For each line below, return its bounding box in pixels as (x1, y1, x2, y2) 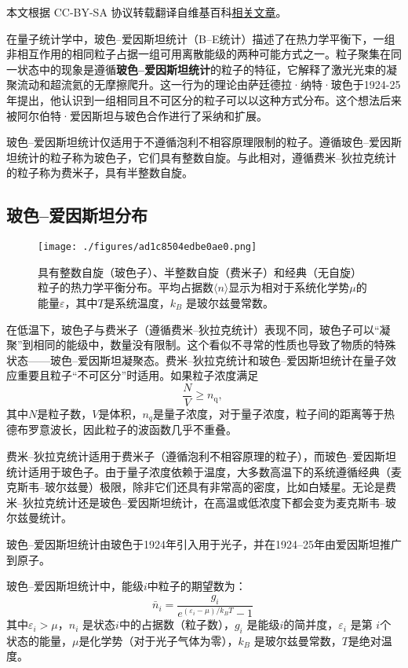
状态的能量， (6, 632, 72, 648)
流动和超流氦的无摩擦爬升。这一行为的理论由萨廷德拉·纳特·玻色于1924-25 (16, 76, 401, 93)
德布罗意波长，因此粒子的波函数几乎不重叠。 (6, 421, 237, 438)
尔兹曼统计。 (6, 509, 72, 526)
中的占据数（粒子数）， (118, 616, 235, 633)
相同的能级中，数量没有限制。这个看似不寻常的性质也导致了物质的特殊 (33, 336, 396, 353)
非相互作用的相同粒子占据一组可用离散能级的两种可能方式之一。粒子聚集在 (6, 46, 391, 62)
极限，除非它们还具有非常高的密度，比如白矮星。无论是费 (99, 479, 396, 495)
